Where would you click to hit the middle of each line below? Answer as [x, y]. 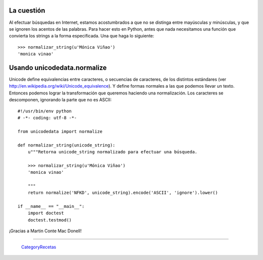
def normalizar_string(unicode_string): [66, 145]
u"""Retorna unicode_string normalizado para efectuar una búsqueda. [113, 152]
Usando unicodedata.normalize [58, 67]
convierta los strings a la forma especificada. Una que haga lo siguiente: [82, 36]
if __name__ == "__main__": [51, 206]
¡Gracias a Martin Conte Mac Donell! [45, 231]
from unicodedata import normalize [60, 131]
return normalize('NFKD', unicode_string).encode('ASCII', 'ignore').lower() [123, 193]
